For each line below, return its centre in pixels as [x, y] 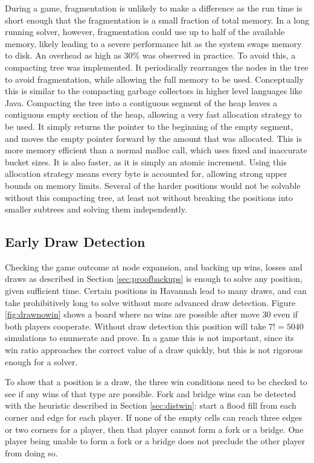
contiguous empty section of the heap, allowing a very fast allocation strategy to [153, 114]
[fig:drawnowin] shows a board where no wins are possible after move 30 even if [152, 314]
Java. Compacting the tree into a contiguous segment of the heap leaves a [141, 102]
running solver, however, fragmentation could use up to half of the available [145, 32]
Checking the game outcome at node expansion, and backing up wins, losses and [154, 267]
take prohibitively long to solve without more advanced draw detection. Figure [150, 302]
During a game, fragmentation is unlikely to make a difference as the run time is [154, 8]
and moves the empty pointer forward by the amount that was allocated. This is [153, 138]
